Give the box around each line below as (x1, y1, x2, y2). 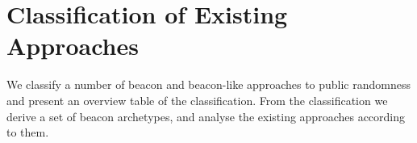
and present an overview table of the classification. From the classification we (6, 91, 388, 108)
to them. (6, 124, 49, 141)
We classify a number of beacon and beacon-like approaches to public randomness (6, 76, 411, 93)
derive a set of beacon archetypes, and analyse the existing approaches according (6, 107, 406, 124)
